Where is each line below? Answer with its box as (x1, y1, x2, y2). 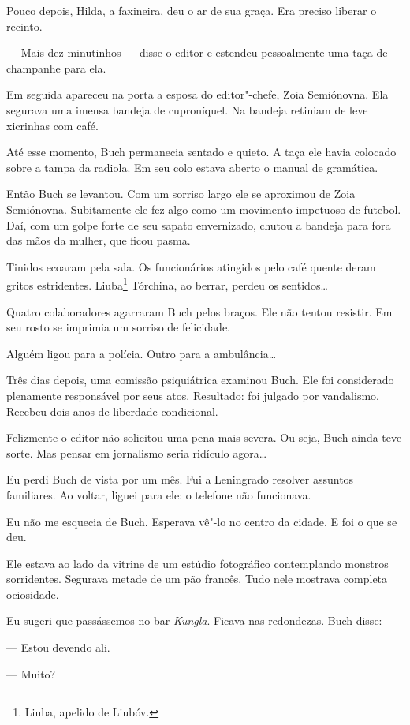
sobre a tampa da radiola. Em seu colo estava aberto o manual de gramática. (6, 159, 378, 175)
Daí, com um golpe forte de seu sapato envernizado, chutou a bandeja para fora (6, 216, 391, 233)
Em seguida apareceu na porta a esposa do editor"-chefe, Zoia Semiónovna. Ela (6, 86, 389, 103)
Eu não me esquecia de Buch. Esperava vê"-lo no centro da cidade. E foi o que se (6, 513, 397, 529)
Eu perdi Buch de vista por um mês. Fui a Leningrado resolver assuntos (6, 471, 354, 488)
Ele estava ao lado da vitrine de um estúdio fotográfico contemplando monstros (6, 555, 389, 571)
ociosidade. (6, 585, 59, 602)
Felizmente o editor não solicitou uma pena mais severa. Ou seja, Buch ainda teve (6, 429, 402, 446)
